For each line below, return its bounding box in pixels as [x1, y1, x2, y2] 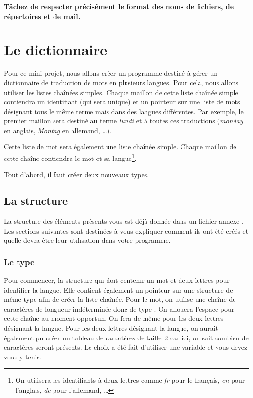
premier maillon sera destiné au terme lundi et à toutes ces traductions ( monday [4, 116, 243, 126]
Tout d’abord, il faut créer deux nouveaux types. [4, 169, 149, 179]
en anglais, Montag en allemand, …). [4, 125, 111, 135]
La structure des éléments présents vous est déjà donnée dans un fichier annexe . [4, 216, 244, 226]
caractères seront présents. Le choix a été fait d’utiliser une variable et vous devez [4, 342, 248, 352]
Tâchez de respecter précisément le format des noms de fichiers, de [4, 1, 234, 11]
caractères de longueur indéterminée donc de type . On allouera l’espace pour [4, 303, 235, 314]
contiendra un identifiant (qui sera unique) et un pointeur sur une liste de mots [4, 97, 240, 107]
